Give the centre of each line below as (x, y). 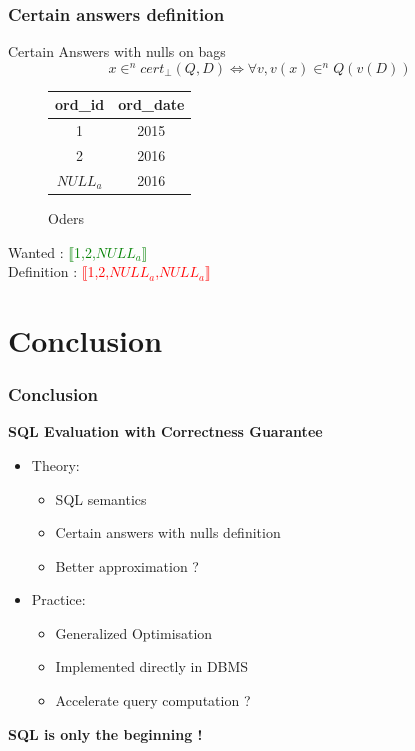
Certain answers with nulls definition (168, 532)
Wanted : (36, 251)
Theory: (55, 464)
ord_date (151, 104)
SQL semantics (101, 498)
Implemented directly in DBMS (152, 666)
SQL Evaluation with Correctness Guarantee (165, 431)
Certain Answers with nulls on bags (117, 51)
